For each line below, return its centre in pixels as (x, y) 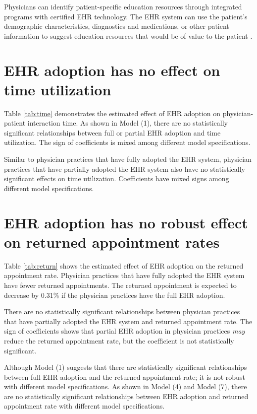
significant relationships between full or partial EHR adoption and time (112, 132)
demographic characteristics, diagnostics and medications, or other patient (117, 26)
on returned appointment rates (112, 241)
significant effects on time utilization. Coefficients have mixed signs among (117, 178)
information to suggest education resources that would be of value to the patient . (128, 35)
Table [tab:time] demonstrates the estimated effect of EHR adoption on (112, 113)
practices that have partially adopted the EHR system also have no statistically (125, 169)
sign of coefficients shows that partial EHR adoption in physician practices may (125, 331)
